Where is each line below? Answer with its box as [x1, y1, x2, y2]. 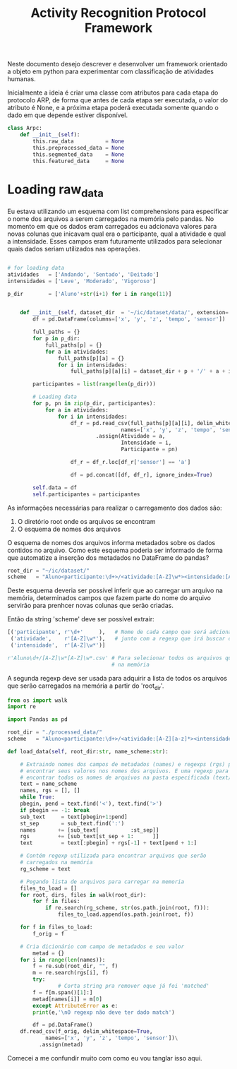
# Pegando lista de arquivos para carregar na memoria [20, 878, 185, 885]
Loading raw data [7, 181, 104, 200]
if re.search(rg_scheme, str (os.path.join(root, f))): [44, 904, 210, 912]
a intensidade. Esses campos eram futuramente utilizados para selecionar [7, 237, 222, 245]
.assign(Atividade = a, [95, 433, 166, 440]
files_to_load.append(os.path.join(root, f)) [57, 911, 194, 919]
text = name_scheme [20, 780, 78, 788]
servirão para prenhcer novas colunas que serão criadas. [7, 602, 174, 610]
